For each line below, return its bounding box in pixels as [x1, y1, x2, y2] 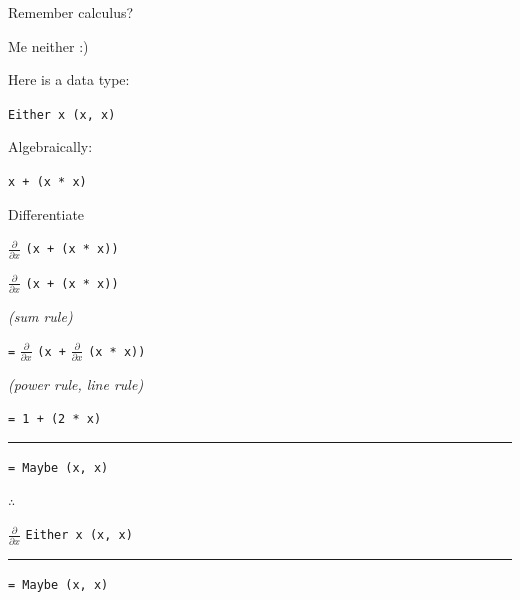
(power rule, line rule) [8, 373, 144, 394]
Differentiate [8, 203, 85, 224]
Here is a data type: [8, 69, 130, 90]
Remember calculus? [8, 2, 134, 22]
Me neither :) [8, 35, 89, 56]
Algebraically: [8, 136, 93, 157]
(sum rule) [8, 305, 73, 326]
